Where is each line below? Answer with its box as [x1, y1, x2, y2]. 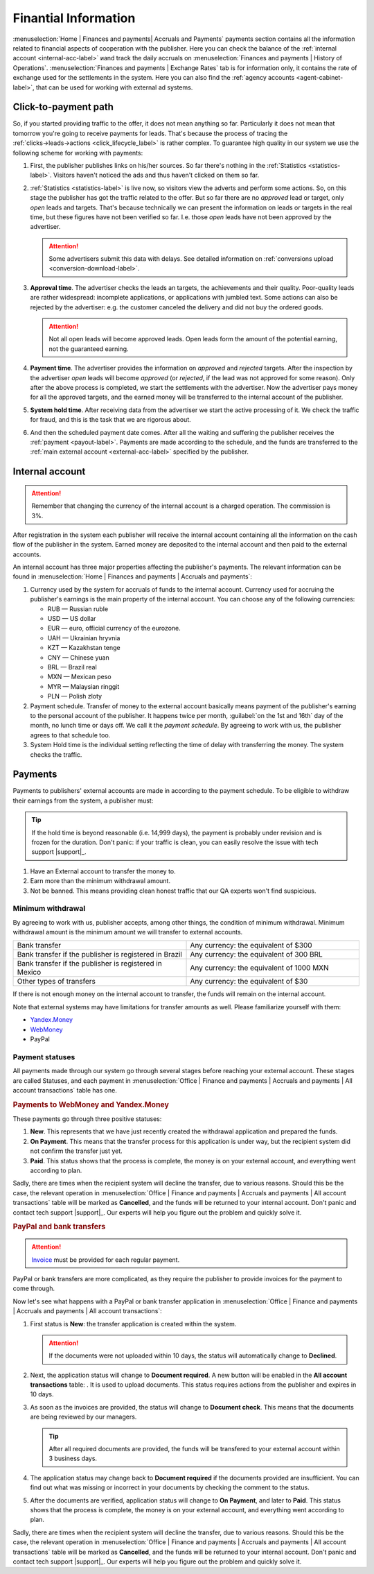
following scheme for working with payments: [12, 148, 143, 157]
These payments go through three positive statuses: [12, 1115, 162, 1123]
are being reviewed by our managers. [30, 1412, 137, 1421]
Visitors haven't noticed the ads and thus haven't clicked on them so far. [53, 171, 260, 180]
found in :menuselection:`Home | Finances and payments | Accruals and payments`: [12, 572, 253, 581]
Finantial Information [12, 10, 136, 26]
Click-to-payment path [12, 101, 114, 113]
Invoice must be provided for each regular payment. [31, 1256, 180, 1264]
